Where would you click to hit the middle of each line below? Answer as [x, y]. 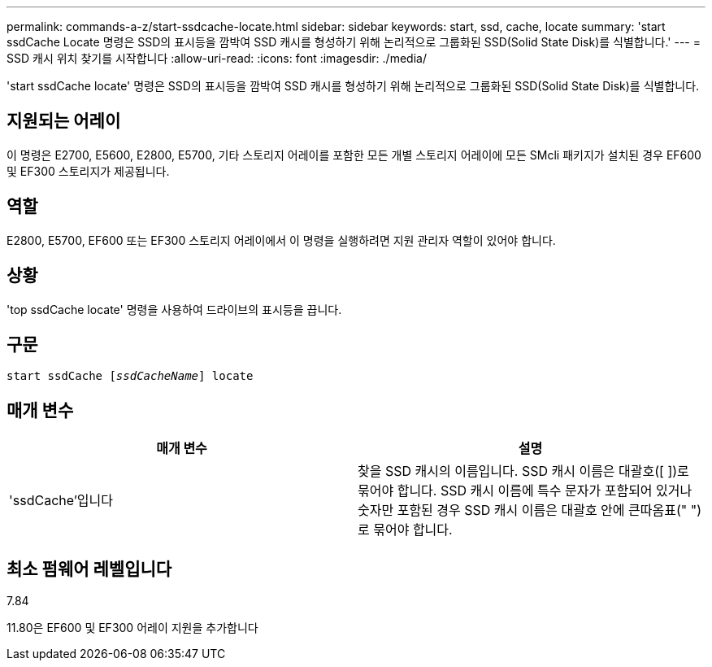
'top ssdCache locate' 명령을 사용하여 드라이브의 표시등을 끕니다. [174, 309]
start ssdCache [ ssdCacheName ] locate [130, 376]
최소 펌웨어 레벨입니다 [89, 569]
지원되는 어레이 [64, 121]
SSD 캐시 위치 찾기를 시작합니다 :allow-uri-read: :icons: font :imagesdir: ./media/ [217, 58]
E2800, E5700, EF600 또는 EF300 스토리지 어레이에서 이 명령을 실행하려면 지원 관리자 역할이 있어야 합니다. [281, 240]
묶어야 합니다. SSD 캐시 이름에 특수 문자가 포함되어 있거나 [525, 491]
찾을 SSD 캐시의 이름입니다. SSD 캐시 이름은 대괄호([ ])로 [523, 471]
